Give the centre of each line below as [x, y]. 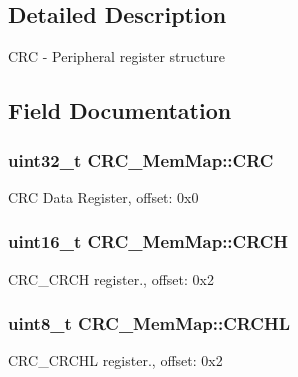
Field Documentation [120, 110]
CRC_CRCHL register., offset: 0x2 [115, 360]
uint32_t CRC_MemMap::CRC [141, 159]
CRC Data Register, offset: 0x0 [103, 196]
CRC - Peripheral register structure [116, 56]
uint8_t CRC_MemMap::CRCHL [149, 323]
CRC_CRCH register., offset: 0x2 [111, 278]
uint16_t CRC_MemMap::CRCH [148, 241]
